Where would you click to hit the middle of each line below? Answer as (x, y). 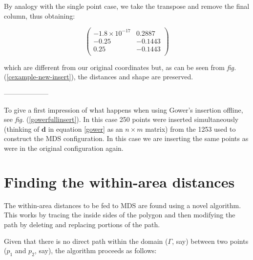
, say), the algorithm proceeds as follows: (95, 250)
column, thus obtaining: (40, 15)
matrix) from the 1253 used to (190, 129)
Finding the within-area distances (119, 181)
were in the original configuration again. (64, 148)
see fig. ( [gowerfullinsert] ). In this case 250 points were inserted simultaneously (121, 119)
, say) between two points (210, 241)
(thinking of (22, 129)
